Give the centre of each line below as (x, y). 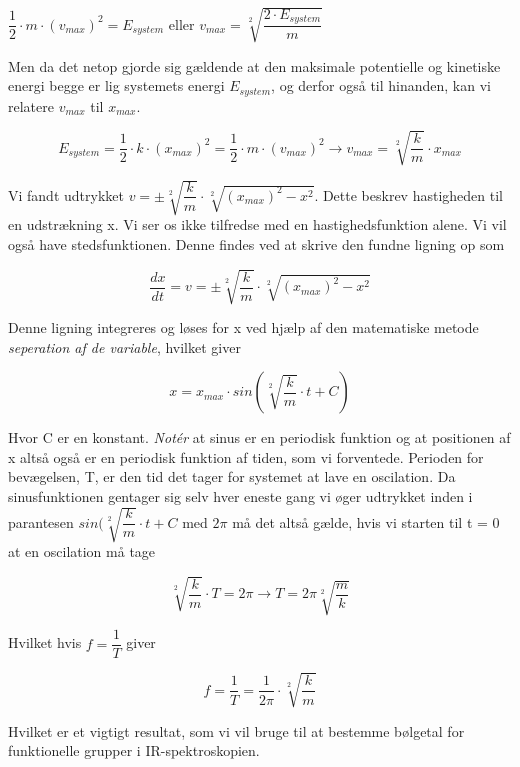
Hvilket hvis (45, 642)
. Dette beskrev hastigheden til (408, 194)
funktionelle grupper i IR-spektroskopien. (134, 750)
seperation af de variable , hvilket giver (124, 346)
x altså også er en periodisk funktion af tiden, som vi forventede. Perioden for (246, 456)
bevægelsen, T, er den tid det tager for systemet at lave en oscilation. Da (232, 476)
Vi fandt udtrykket (66, 194)
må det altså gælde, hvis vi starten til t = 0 (366, 521)
